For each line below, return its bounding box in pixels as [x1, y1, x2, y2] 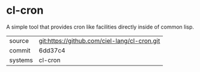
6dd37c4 [38, 46, 65, 54]
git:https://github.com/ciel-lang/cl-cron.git [38, 36, 160, 45]
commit [9, 46, 31, 54]
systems [9, 56, 33, 64]
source [9, 36, 29, 45]
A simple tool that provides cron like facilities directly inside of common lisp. [6, 23, 194, 30]
